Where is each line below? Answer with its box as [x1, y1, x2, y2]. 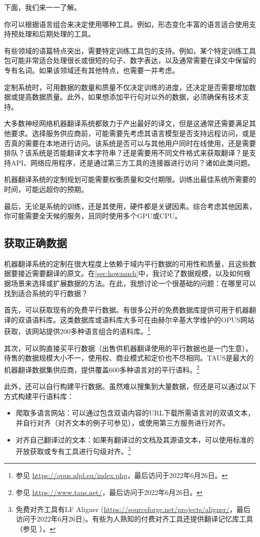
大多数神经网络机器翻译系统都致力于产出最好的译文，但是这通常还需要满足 [4, 118, 249, 128]
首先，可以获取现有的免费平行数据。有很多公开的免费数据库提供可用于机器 [4, 304, 249, 315]
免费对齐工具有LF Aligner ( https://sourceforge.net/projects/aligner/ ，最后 [15, 503, 250, 514]
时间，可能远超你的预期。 [4, 183, 88, 194]
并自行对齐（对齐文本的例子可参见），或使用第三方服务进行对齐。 [15, 417, 229, 427]
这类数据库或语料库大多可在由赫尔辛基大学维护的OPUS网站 [59, 314, 254, 324]
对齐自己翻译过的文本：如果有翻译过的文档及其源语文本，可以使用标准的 [15, 434, 254, 444]
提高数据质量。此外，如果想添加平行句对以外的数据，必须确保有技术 [17, 91, 242, 102]
